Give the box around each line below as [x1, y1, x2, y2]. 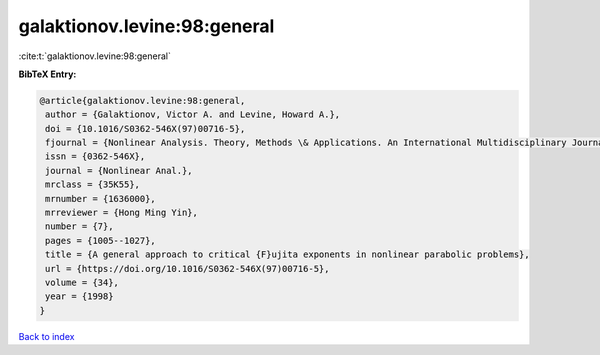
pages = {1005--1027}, [45, 235, 157, 246]
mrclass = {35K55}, [45, 179, 140, 190]
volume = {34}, [45, 277, 120, 288]
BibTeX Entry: [18, 68, 77, 80]
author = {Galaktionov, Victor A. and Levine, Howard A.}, [45, 109, 341, 120]
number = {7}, [45, 221, 114, 232]
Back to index [18, 330, 75, 342]
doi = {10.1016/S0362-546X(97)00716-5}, [45, 123, 246, 134]
